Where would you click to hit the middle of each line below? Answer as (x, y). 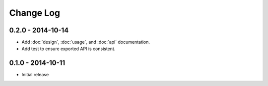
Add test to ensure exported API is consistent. (68, 49)
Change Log (35, 13)
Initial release (35, 75)
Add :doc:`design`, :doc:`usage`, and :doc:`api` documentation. (86, 42)
